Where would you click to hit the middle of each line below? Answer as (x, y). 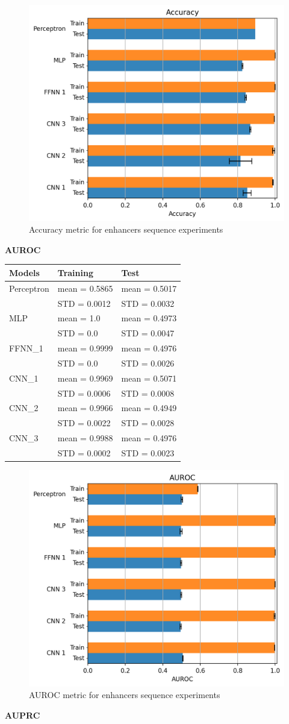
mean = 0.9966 (85, 408)
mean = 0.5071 (149, 378)
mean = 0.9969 (85, 378)
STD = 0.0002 (84, 452)
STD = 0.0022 (84, 423)
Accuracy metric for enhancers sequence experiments (126, 229)
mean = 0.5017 (149, 288)
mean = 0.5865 (85, 288)
